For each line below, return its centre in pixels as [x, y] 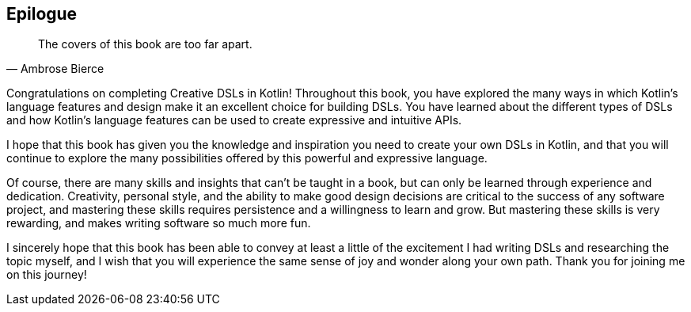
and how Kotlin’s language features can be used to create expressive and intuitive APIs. [234, 120]
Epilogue [42, 14]
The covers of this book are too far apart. [145, 44]
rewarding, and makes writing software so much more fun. [159, 223]
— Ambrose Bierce [55, 69]
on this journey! [47, 275]
